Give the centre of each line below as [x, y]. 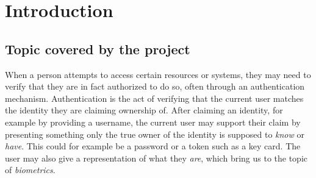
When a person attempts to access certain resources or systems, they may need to [158, 74]
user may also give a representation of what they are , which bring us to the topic [156, 158]
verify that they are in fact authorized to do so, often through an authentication [155, 86]
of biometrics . [30, 170]
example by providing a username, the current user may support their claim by [153, 122]
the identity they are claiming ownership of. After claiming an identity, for [144, 110]
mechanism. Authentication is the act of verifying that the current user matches [154, 98]
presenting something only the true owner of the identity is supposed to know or [155, 134]
